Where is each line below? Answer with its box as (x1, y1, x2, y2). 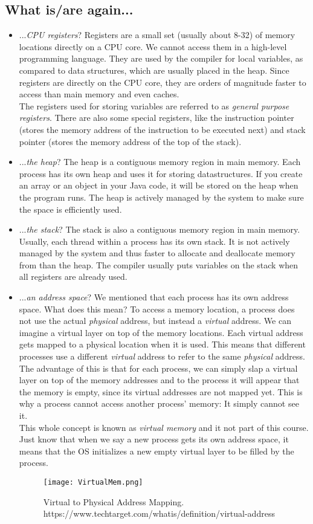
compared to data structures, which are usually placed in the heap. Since (19, 63, 289, 76)
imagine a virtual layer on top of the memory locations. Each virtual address (19, 326, 303, 338)
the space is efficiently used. (19, 202, 122, 215)
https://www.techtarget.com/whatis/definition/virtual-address (43, 507, 275, 520)
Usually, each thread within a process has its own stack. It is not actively (19, 235, 290, 247)
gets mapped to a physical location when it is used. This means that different (19, 338, 306, 351)
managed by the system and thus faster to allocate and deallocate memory (19, 247, 295, 259)
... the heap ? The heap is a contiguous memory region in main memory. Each (19, 155, 301, 168)
